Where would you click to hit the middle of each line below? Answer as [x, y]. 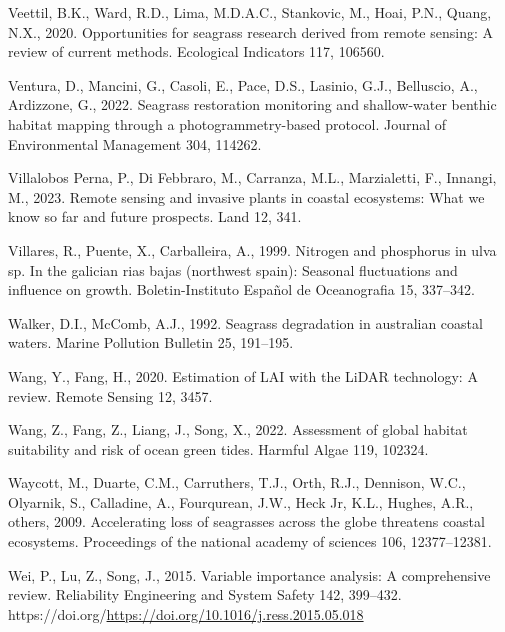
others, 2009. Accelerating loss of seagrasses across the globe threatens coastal [246, 521]
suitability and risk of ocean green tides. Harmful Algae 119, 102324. [218, 448]
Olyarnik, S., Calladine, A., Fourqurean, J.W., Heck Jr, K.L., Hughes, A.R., [241, 501]
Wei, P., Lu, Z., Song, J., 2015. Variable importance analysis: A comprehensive [249, 574]
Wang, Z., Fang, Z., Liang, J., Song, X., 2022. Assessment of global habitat [238, 429]
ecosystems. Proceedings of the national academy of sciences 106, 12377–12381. [250, 541]
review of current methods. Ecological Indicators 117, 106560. [196, 51]
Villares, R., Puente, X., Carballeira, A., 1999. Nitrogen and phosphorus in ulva [252, 249]
